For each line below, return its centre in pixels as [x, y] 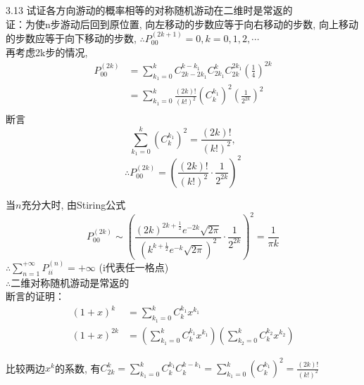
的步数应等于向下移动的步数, [71, 38]
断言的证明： [35, 296]
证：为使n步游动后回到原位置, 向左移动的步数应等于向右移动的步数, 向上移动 [182, 24]
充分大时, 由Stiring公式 [74, 204]
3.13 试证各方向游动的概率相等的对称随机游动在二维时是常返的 [149, 10]
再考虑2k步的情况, [47, 52]
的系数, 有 [77, 368]
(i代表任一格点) [134, 267]
